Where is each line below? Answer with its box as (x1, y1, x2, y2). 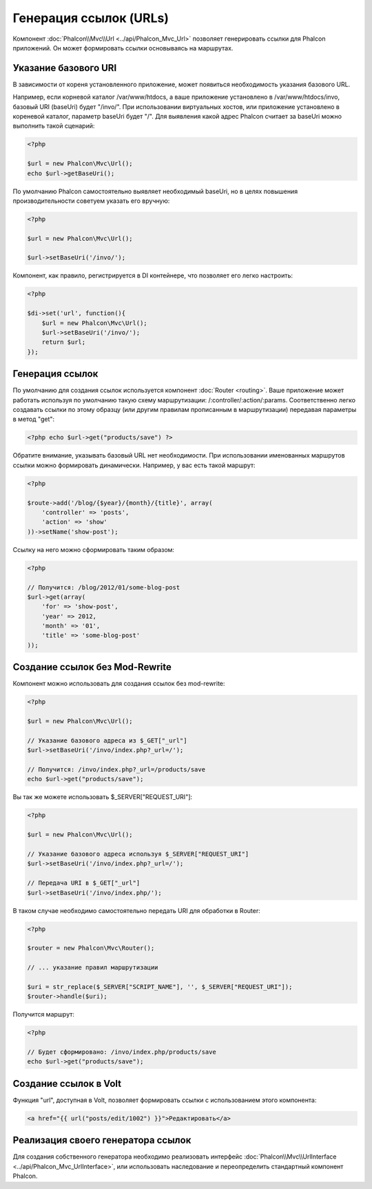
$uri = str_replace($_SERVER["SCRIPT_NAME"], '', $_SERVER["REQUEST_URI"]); (27, 983, 293, 990)
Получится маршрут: (12, 1010, 75, 1019)
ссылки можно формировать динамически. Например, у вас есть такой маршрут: (12, 461, 256, 469)
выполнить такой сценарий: (12, 121, 95, 130)
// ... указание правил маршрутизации (27, 963, 158, 972)
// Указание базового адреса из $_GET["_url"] (27, 736, 187, 745)
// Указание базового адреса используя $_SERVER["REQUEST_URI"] (27, 850, 249, 858)
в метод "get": (12, 415, 55, 424)
